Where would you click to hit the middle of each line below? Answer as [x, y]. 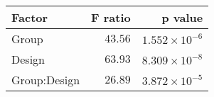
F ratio [111, 17]
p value [182, 17]
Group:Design [46, 80]
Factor [30, 17]
